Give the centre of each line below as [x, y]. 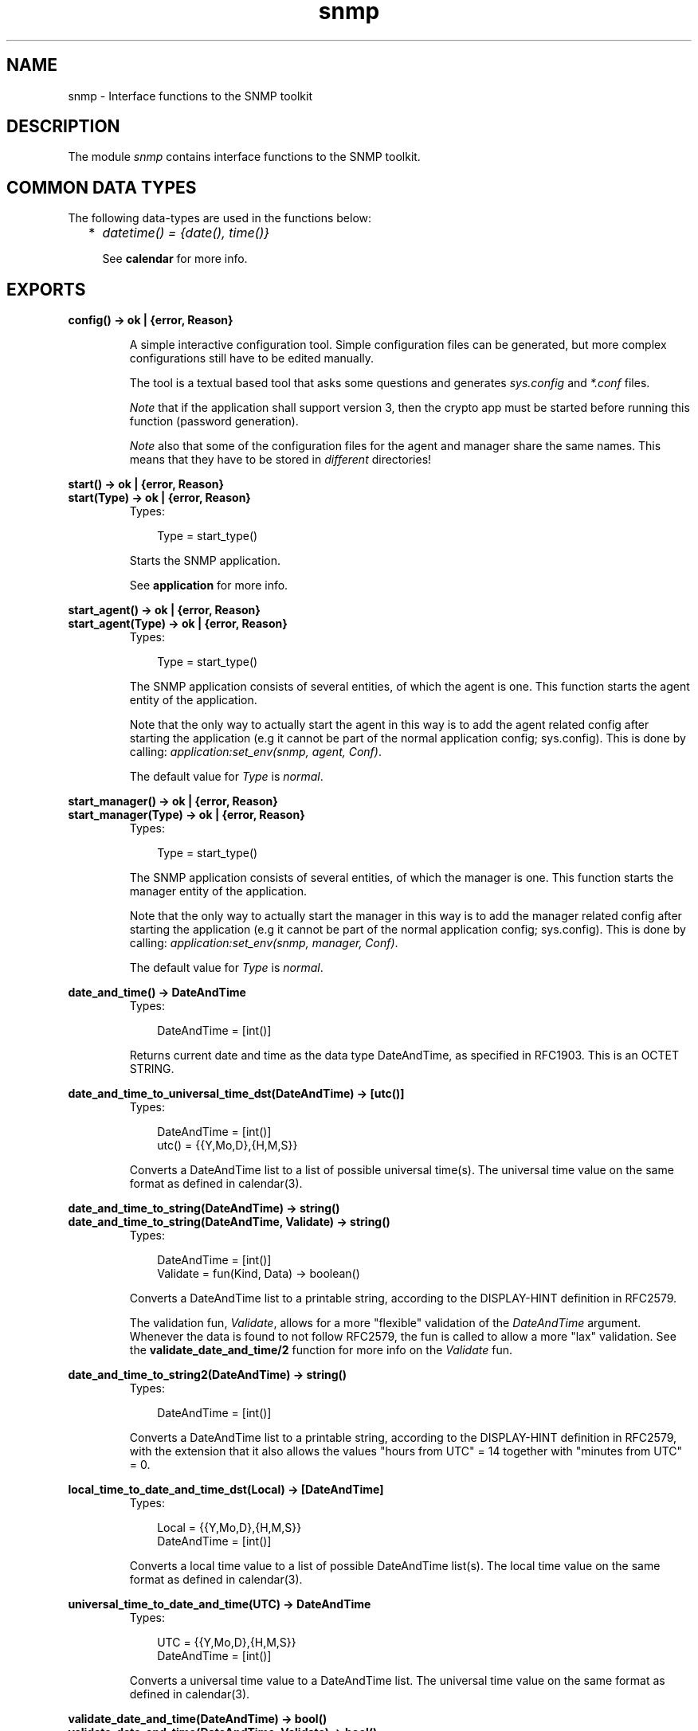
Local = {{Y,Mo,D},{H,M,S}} [229, 1528]
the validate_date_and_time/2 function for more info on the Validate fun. [321, 1350]
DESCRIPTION [63, 127]
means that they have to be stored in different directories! [280, 460]
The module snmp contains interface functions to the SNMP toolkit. [244, 157]
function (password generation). [214, 421]
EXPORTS [46, 289]
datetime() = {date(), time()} [186, 233]
